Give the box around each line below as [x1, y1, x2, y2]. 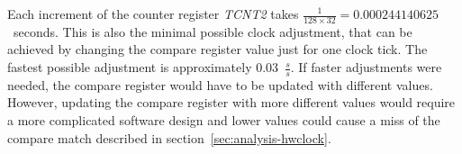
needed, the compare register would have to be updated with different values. [7, 75, 433, 94]
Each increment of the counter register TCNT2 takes [7, 5, 299, 23]
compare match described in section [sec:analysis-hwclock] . [7, 128, 331, 147]
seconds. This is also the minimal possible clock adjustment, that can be [13, 22, 412, 41]
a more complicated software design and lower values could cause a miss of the [7, 111, 440, 130]
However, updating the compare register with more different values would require [7, 93, 456, 112]
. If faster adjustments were [290, 58, 442, 77]
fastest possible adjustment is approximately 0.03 [7, 58, 279, 77]
